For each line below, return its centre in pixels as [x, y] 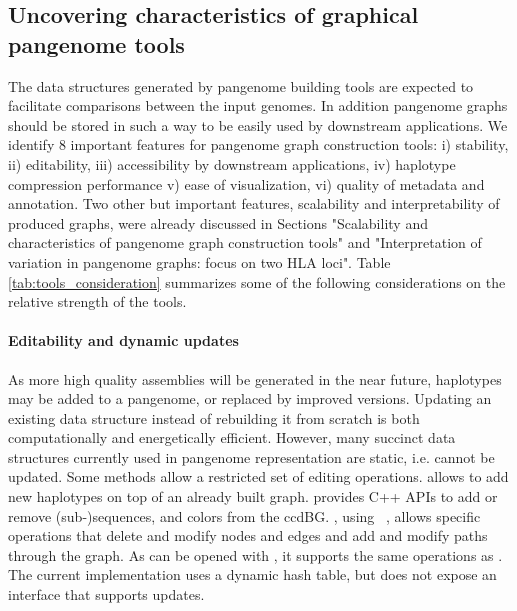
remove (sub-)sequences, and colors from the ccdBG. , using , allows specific [244, 515]
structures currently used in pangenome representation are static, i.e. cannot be [251, 456]
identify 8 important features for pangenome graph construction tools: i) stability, [258, 144]
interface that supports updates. [106, 594]
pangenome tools [96, 43]
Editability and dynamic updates [123, 340]
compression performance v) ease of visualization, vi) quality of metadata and [246, 183]
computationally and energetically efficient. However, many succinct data [232, 437]
